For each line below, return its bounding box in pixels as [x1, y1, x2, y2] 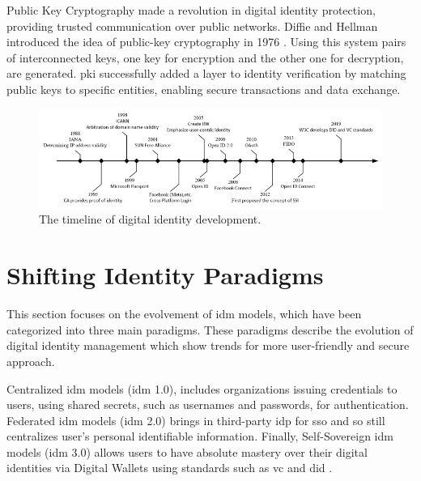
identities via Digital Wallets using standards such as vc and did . [6, 459, 333, 476]
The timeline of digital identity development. [39, 211, 262, 228]
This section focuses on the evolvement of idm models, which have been [6, 305, 362, 322]
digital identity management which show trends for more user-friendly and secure [6, 337, 410, 354]
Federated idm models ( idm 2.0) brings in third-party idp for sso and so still [6, 411, 385, 428]
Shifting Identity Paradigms [6, 258, 324, 292]
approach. [6, 352, 55, 369]
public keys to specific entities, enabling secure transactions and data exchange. [6, 80, 401, 97]
